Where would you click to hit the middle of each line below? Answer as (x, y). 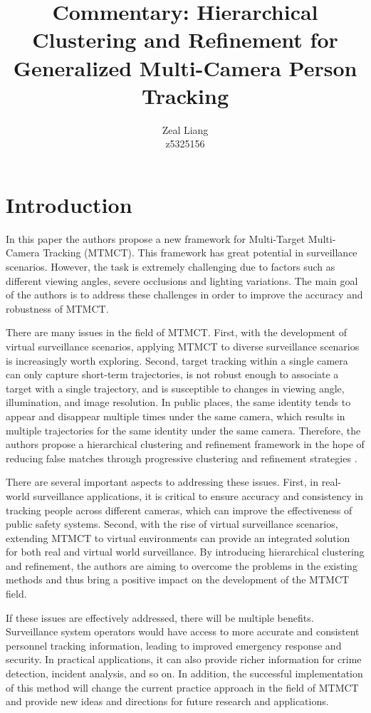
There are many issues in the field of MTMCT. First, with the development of (176, 332)
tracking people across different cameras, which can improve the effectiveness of (179, 510)
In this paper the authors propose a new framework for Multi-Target (156, 238)
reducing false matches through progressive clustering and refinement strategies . (182, 458)
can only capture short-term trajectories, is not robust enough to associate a (172, 374)
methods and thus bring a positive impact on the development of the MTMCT (178, 579)
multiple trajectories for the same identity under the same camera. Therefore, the (183, 430)
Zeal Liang (185, 129)
